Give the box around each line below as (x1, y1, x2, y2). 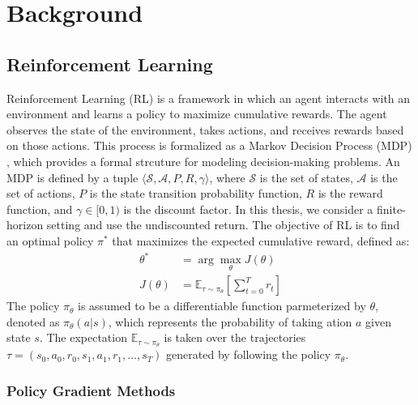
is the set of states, (259, 168, 353, 185)
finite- (376, 200, 406, 217)
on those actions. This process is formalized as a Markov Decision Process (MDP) (6, 137, 412, 154)
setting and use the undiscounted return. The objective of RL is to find (46, 216, 400, 233)
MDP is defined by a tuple (6, 168, 139, 185)
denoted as (6, 313, 60, 330)
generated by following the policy (166, 346, 331, 363)
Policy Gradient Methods (6, 380, 176, 400)
